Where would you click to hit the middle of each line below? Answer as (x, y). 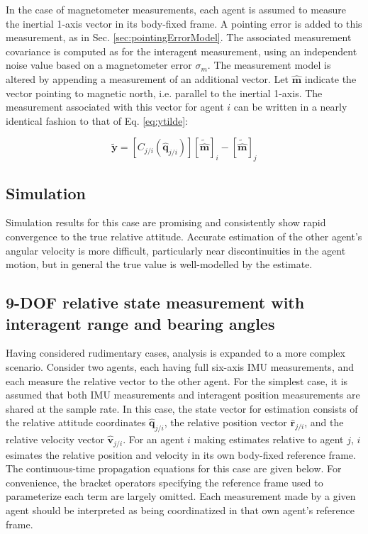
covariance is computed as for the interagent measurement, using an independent (182, 51)
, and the (324, 422)
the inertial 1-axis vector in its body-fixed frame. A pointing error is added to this (184, 23)
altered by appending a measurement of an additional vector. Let (147, 78)
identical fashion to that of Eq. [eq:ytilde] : (97, 120)
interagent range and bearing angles (140, 323)
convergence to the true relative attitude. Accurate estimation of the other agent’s (184, 236)
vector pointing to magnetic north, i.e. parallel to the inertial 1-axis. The (164, 93)
